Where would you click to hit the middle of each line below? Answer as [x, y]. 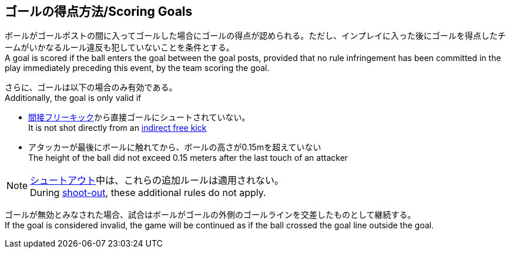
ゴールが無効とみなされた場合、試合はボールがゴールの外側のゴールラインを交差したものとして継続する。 [210, 215]
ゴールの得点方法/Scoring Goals [99, 11]
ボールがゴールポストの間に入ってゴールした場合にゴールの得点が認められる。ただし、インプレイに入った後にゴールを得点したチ [255, 36]
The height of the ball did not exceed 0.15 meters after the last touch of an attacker [188, 158]
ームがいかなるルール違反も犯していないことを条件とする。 [120, 48]
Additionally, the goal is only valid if [73, 98]
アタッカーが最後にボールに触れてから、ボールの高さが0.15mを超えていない [175, 147]
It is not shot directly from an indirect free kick [118, 128]
